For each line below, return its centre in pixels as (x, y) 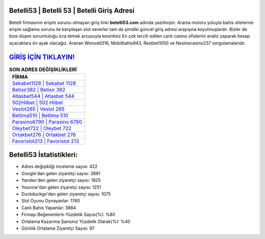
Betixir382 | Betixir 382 (39, 90)
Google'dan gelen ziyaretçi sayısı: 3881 (61, 173)
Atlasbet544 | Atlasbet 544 (43, 96)
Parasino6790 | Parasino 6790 (47, 121)
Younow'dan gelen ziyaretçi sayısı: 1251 (61, 187)
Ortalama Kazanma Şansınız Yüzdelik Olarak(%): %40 (76, 221)
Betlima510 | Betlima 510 (40, 115)
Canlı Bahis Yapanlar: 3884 (49, 208)
